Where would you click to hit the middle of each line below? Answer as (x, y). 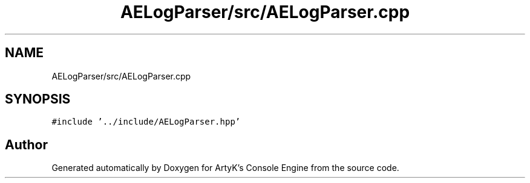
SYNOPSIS (38, 99)
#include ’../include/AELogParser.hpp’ (146, 122)
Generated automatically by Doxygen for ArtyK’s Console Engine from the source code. (225, 168)
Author (26, 144)
